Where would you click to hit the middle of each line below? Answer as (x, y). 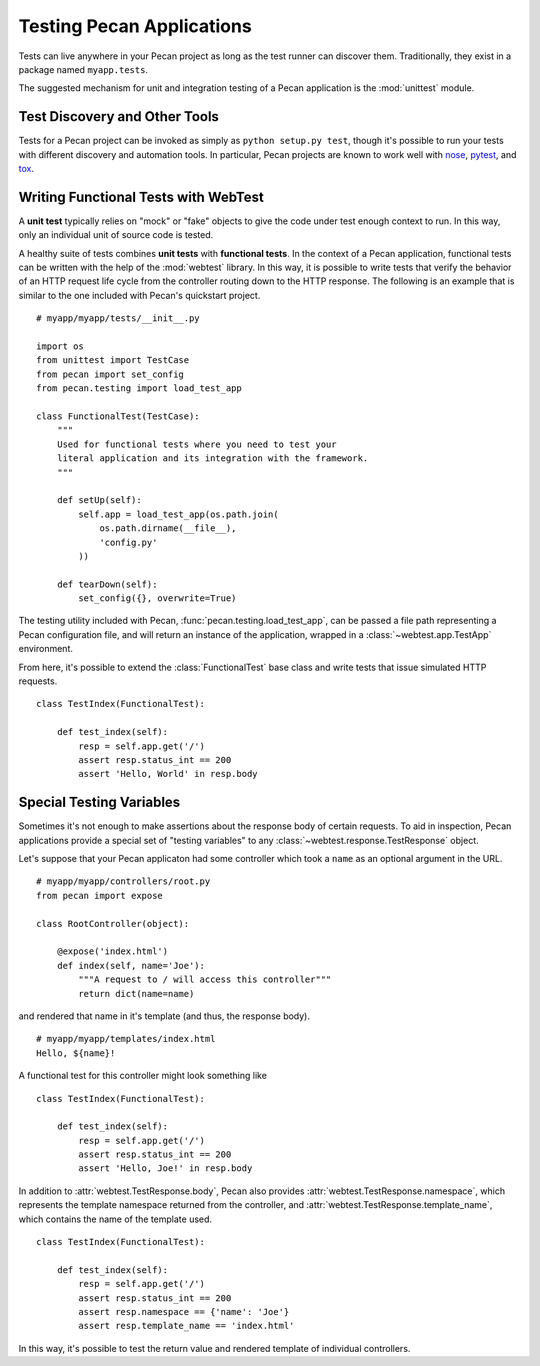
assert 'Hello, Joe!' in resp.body (165, 1168)
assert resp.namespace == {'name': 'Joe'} (184, 1311)
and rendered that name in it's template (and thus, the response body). (164, 1016)
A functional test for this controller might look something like (142, 1076)
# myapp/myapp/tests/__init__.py (118, 318)
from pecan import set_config (110, 374)
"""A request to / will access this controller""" (205, 979)
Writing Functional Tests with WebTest (141, 196)
